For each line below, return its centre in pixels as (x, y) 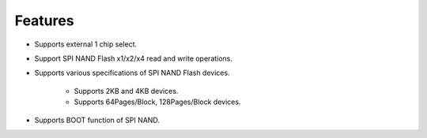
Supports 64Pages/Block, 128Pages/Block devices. (157, 102)
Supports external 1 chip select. (86, 44)
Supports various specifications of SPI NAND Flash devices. (132, 73)
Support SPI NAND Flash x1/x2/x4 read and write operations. (134, 58)
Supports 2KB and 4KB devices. (126, 91)
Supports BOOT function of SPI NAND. (97, 120)
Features (44, 21)
